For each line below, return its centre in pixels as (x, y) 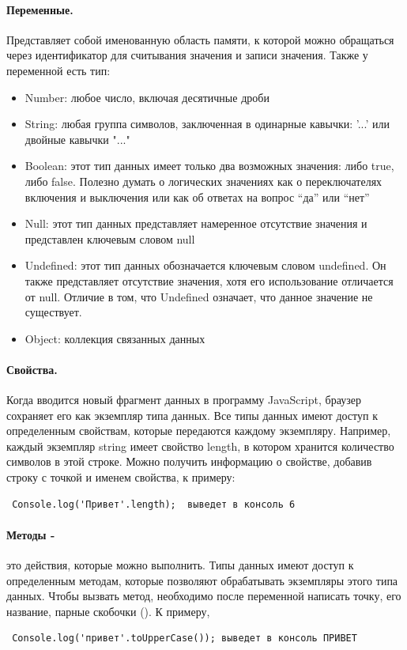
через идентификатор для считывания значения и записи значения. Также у (187, 55)
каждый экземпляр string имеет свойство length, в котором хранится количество (200, 446)
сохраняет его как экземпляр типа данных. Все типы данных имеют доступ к (192, 415)
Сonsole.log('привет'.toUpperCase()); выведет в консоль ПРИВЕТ (185, 639)
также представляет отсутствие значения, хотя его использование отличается (209, 280)
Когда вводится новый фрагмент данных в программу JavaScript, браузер (184, 400)
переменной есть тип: (58, 70)
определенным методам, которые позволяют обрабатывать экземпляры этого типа (202, 580)
